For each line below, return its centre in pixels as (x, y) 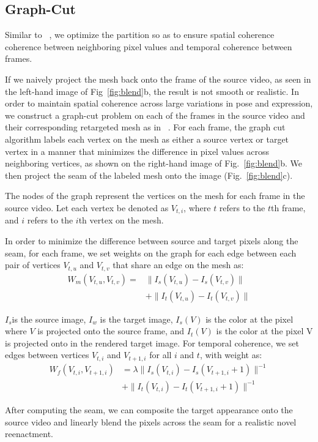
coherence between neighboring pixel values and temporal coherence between (149, 46)
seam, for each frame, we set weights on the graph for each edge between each (151, 253)
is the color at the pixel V (264, 331)
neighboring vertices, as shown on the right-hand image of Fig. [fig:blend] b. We (153, 163)
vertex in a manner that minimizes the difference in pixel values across (137, 151)
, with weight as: (231, 355)
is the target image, (136, 319)
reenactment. (29, 434)
